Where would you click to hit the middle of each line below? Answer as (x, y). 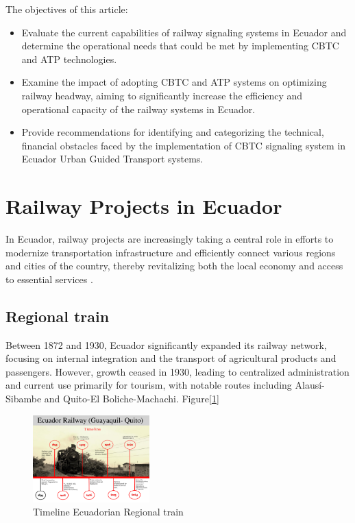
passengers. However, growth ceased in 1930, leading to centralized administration (177, 371)
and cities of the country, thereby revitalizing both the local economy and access (174, 266)
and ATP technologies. (69, 59)
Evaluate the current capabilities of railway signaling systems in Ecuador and (184, 32)
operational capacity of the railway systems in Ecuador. (138, 109)
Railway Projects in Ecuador (144, 206)
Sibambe (24, 399)
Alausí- (310, 385)
